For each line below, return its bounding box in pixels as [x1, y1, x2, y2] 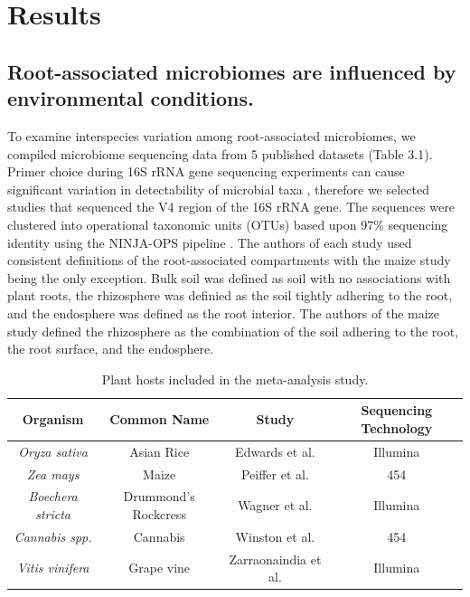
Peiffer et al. [240, 464, 309, 483]
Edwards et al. [235, 441, 315, 460]
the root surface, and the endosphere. [7, 339, 214, 358]
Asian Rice [129, 441, 190, 460]
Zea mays [26, 464, 80, 483]
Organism [22, 410, 84, 429]
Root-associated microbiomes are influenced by [7, 57, 456, 85]
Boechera [28, 487, 78, 506]
